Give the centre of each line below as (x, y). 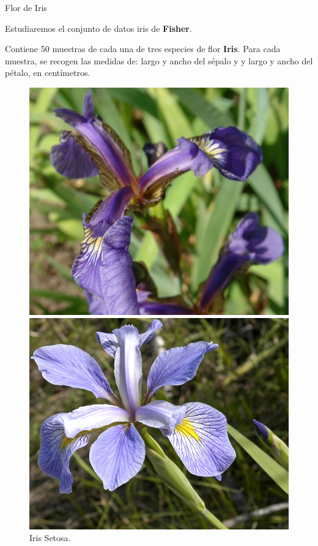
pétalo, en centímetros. (48, 73)
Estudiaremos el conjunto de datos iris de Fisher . (98, 28)
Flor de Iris (26, 7)
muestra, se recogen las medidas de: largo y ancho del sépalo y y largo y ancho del (159, 60)
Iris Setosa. (50, 538)
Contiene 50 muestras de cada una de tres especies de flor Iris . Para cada (143, 49)
